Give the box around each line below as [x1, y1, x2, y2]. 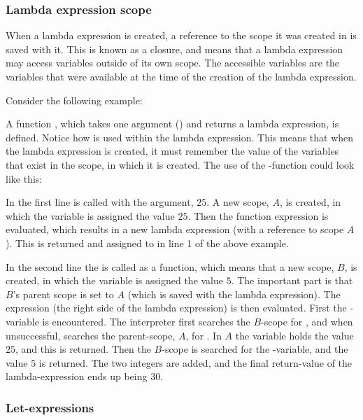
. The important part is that [231, 273, 353, 288]
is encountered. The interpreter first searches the [42, 314, 250, 328]
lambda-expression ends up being [6, 369, 148, 384]
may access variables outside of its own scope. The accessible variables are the [6, 55, 340, 70]
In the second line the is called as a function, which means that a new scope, [6, 259, 334, 274]
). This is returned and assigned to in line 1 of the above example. [6, 235, 289, 250]
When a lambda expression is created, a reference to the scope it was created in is [6, 28, 357, 43]
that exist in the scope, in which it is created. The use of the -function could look [6, 157, 355, 171]
